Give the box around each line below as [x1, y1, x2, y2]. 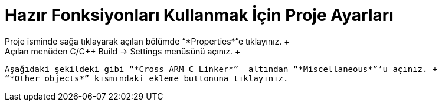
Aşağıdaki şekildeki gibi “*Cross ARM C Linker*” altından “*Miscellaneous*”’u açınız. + [5, 64, 438, 74]
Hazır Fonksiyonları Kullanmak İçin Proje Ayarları [5, 5, 394, 25]
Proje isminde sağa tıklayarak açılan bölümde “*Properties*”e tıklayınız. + [5, 36, 290, 46]
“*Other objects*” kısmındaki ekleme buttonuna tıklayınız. [5, 73, 289, 83]
